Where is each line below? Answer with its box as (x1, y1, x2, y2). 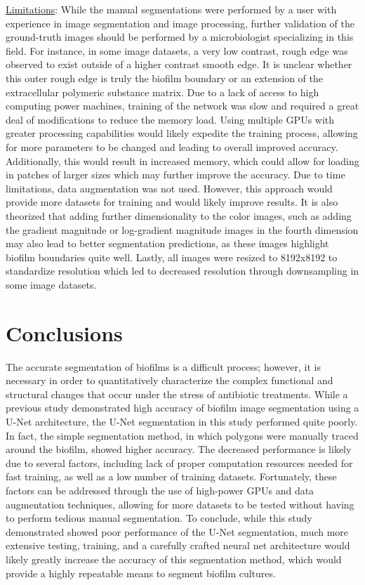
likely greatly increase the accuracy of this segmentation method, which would (6, 551, 342, 566)
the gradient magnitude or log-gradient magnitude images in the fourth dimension (6, 222, 359, 237)
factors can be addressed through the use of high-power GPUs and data (6, 482, 314, 497)
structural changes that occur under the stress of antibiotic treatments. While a (6, 386, 348, 401)
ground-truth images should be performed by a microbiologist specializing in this (6, 29, 354, 44)
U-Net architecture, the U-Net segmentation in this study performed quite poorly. (6, 414, 358, 428)
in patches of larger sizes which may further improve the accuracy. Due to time (6, 167, 345, 182)
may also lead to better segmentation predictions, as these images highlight (6, 236, 329, 251)
